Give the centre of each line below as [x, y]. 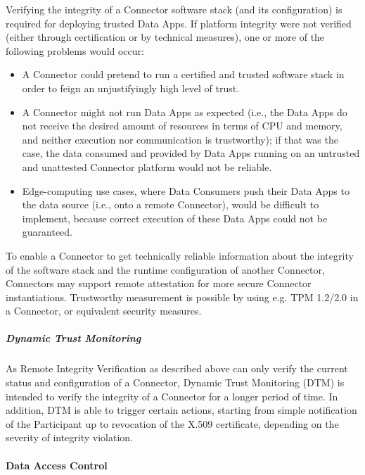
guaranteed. [47, 232]
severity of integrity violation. [70, 437]
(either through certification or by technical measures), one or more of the [165, 37]
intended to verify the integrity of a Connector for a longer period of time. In [172, 396]
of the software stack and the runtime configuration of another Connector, [165, 269]
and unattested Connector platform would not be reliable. [147, 166]
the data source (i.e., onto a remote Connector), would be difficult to [171, 204]
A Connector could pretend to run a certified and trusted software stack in [183, 74]
